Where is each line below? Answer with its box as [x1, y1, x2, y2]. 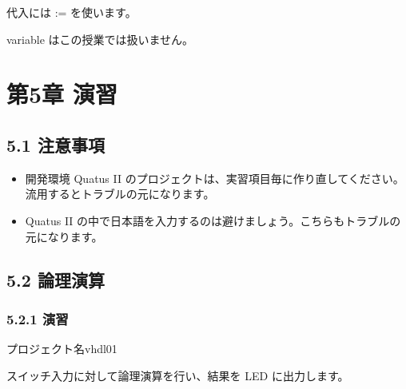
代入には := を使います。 [6, 4, 137, 20]
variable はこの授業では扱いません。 [6, 30, 194, 47]
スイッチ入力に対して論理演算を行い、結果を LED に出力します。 [6, 367, 349, 383]
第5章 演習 [6, 77, 117, 110]
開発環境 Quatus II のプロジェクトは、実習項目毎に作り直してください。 [25, 169, 404, 186]
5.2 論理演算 [6, 267, 105, 292]
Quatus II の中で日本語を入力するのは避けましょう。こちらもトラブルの [25, 212, 401, 228]
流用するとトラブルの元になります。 [25, 185, 215, 202]
